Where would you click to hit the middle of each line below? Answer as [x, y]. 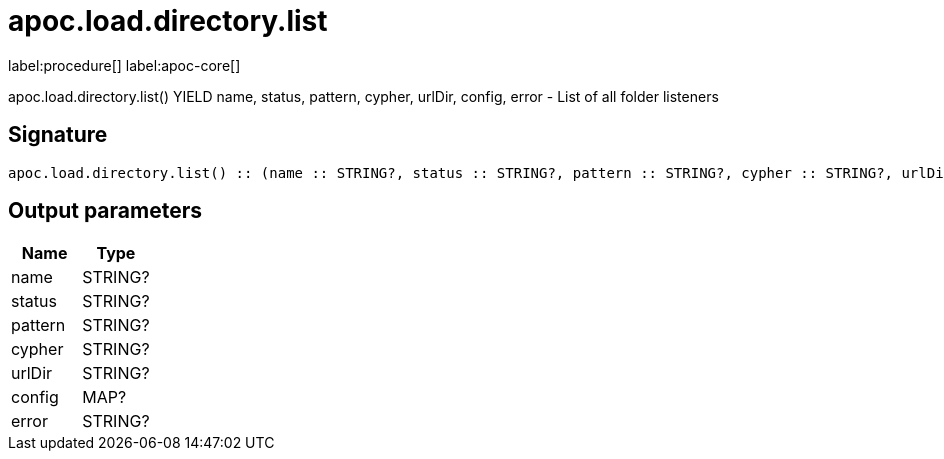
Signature [58, 135]
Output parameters [105, 211]
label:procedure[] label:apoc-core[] [124, 65]
